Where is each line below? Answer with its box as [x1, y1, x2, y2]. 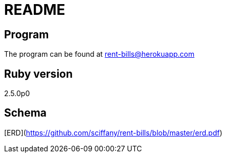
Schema [4, 106, 47, 120]
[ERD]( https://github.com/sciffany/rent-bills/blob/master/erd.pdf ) [4, 128, 222, 137]
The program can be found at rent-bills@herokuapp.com [4, 50, 195, 59]
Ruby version [4, 67, 73, 80]
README [4, 1, 65, 18]
